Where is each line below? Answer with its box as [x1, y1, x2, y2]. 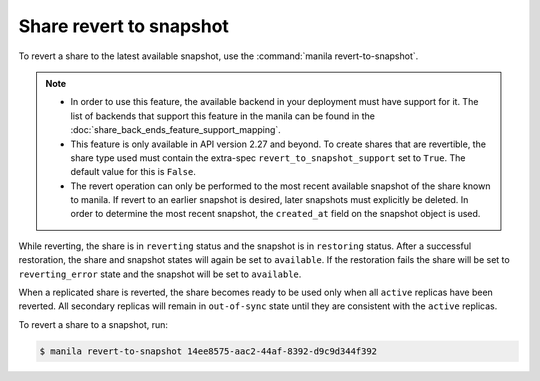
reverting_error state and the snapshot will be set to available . [18, 268, 302, 280]
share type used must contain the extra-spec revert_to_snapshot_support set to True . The [70, 151, 466, 164]
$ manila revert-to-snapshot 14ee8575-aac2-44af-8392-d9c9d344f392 [39, 345, 378, 357]
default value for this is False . [70, 166, 197, 178]
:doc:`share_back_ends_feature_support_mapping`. [70, 124, 282, 136]
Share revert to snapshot [18, 15, 230, 37]
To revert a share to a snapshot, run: [18, 318, 169, 330]
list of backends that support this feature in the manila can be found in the [70, 110, 375, 122]
